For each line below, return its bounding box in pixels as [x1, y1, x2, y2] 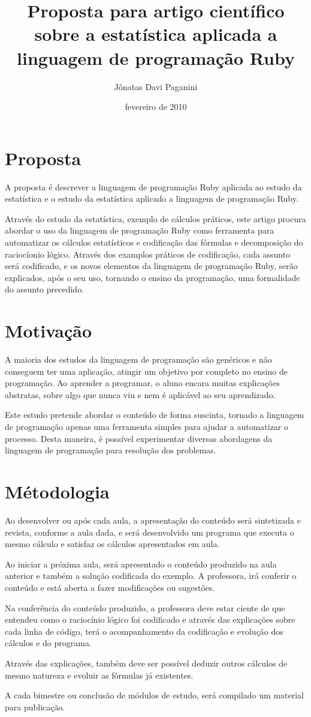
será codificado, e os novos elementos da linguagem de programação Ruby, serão [5, 259, 298, 272]
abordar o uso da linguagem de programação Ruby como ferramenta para [5, 224, 274, 237]
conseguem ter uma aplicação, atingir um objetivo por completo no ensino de [5, 365, 288, 377]
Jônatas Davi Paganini [114, 80, 198, 92]
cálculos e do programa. [5, 637, 92, 649]
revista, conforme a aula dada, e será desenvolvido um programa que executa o [5, 525, 294, 538]
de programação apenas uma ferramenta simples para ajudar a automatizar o [5, 420, 289, 433]
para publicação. [5, 700, 65, 713]
